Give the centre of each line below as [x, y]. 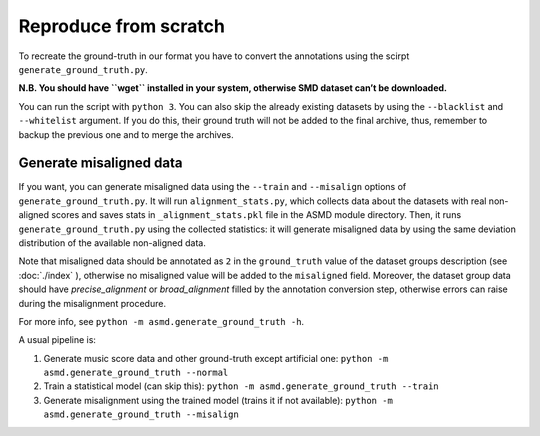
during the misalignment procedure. [92, 303]
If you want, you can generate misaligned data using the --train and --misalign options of [212, 187]
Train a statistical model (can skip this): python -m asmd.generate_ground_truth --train [241, 386]
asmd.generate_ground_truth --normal [136, 373]
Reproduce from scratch [121, 26]
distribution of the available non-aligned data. [112, 242]
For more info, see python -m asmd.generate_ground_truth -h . [161, 321]
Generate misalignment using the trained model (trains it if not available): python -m [218, 400]
